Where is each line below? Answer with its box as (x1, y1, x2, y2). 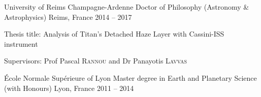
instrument (4, 38, 38, 49)
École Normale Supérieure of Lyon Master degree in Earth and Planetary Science (4, 72, 257, 83)
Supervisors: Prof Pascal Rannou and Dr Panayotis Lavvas (4, 55, 187, 66)
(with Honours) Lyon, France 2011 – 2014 (4, 82, 134, 93)
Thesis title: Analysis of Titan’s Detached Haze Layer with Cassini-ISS (4, 28, 224, 39)
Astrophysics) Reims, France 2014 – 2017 (4, 11, 132, 22)
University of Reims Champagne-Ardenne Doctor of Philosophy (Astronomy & (4, 2, 249, 12)
